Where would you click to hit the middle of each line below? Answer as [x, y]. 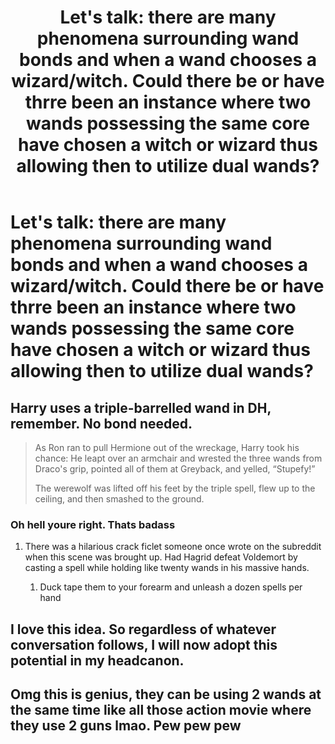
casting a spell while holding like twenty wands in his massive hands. [167, 568]
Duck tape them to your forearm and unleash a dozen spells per [171, 587]
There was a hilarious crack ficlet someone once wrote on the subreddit [173, 547]
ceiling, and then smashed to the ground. [119, 499]
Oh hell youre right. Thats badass [93, 524]
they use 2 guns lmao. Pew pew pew [126, 726]
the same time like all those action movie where [161, 710]
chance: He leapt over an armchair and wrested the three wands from [178, 458]
